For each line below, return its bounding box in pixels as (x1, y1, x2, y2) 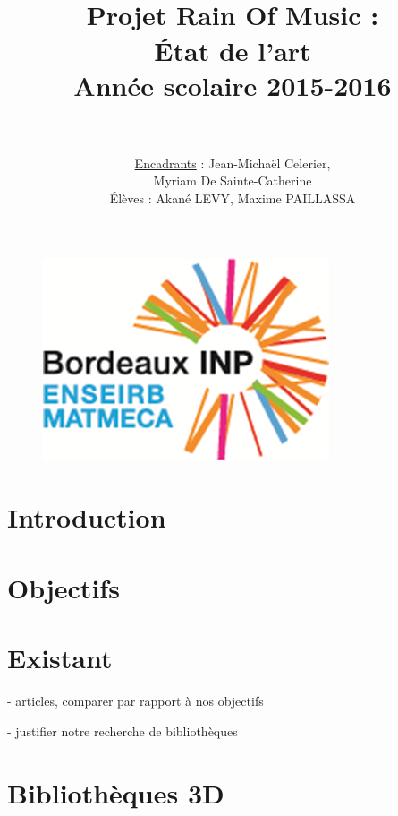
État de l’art (154, 31, 311, 68)
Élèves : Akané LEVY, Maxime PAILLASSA (109, 189, 356, 208)
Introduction (7, 499, 166, 536)
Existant (7, 640, 113, 676)
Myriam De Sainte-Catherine (153, 171, 312, 190)
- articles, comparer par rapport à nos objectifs (7, 691, 264, 710)
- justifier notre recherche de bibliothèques (7, 721, 238, 740)
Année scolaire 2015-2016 (73, 66, 392, 103)
